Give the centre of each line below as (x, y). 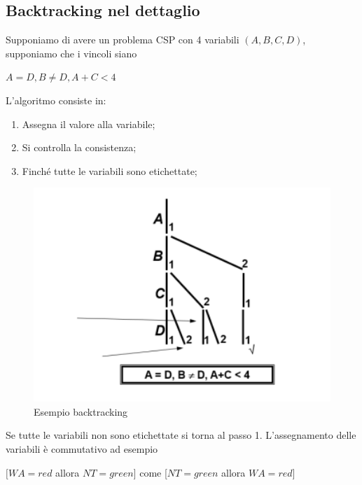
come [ (153, 472)
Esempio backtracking (81, 411)
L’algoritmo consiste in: (56, 100)
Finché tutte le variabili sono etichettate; (110, 170)
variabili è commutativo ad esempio (82, 448)
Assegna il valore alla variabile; (89, 124)
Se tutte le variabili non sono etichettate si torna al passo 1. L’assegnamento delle (181, 435)
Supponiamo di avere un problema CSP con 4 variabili (123, 40)
